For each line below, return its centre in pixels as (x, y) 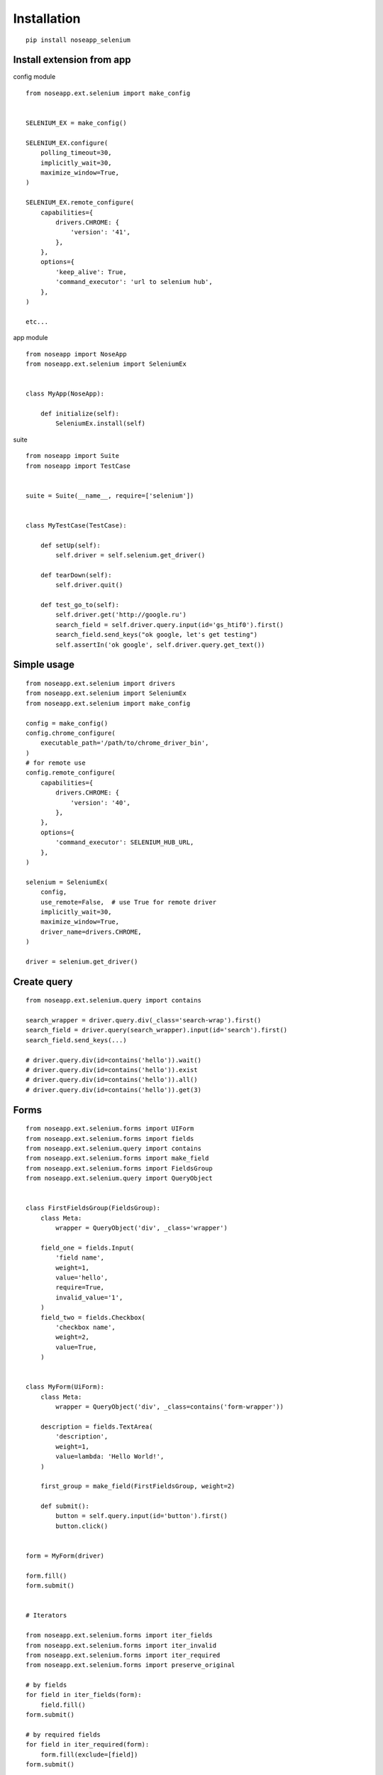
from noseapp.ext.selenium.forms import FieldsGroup (119, 1168)
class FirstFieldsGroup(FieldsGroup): (93, 1208)
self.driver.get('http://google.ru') (121, 615)
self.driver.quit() (89, 585)
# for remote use (56, 763)
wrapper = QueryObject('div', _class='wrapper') (142, 1228)
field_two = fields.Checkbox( (93, 1317)
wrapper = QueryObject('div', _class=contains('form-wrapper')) (170, 1407)
